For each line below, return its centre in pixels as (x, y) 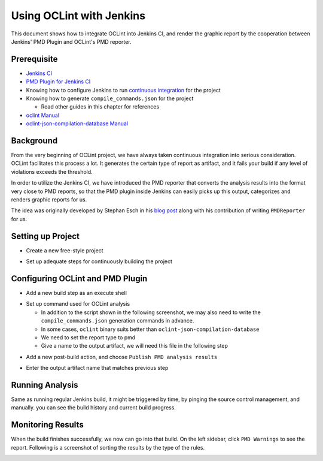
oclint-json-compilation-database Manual (77, 123)
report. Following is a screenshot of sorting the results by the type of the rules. (108, 447)
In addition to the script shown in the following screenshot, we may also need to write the (151, 312)
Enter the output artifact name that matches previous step (97, 368)
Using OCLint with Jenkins (78, 16)
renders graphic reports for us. (49, 200)
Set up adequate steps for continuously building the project (99, 261)
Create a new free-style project (65, 250)
